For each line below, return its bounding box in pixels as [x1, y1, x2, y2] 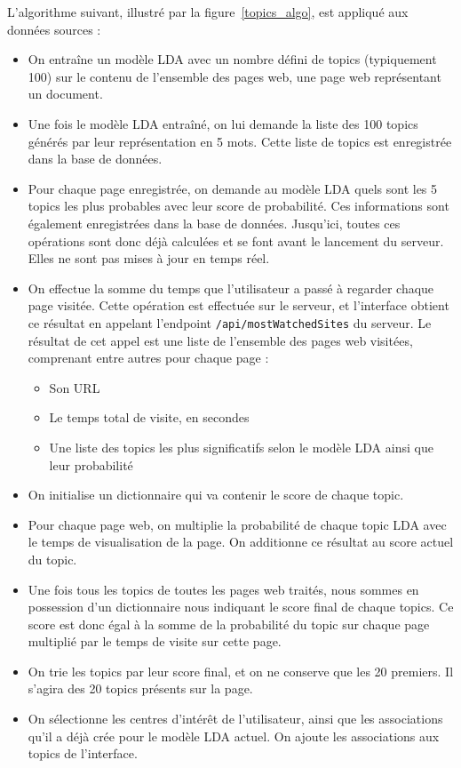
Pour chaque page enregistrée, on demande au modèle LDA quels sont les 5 [28, 179, 438, 197]
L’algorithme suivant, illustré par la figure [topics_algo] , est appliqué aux [7, 3, 409, 20]
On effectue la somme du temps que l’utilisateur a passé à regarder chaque [28, 278, 434, 297]
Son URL [49, 378, 100, 396]
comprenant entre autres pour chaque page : [28, 348, 269, 367]
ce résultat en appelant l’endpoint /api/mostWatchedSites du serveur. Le [28, 313, 432, 332]
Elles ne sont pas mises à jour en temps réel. [28, 249, 270, 268]
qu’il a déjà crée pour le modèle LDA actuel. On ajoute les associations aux [28, 726, 440, 745]
